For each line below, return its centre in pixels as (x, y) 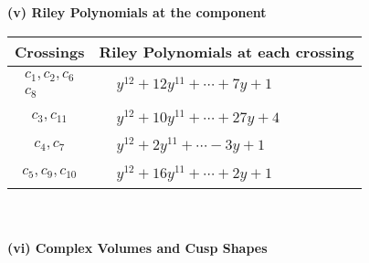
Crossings (50, 51)
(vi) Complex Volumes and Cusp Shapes (137, 248)
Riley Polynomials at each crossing (227, 51)
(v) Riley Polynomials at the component (137, 12)
